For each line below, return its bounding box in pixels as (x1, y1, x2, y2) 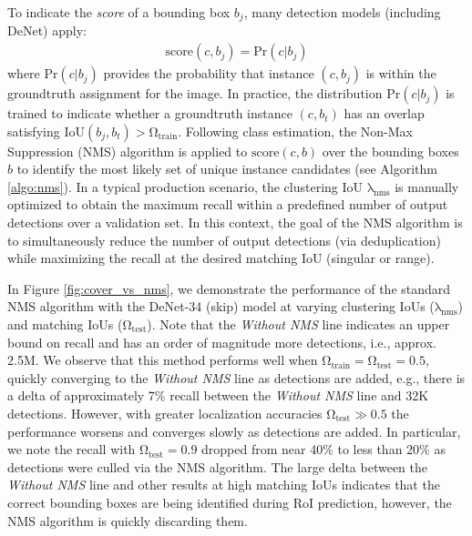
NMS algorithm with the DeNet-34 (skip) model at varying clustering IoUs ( (7, 297, 435, 316)
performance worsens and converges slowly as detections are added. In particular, (7, 421, 461, 440)
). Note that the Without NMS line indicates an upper (147, 315, 450, 334)
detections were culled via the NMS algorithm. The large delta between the (7, 457, 427, 476)
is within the (365, 64, 436, 83)
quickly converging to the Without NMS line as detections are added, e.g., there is (7, 368, 466, 387)
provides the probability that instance (103, 64, 314, 83)
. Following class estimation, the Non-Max (178, 121, 414, 140)
